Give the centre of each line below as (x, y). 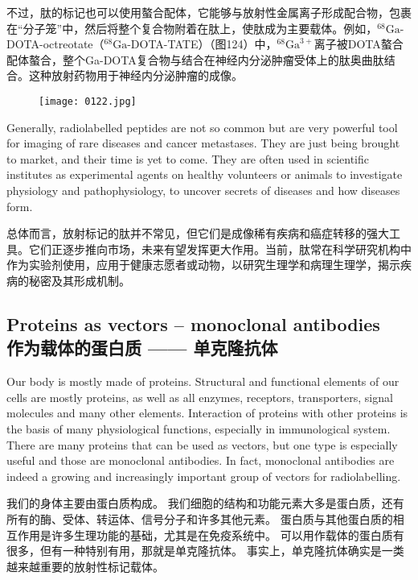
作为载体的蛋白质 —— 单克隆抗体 (142, 348)
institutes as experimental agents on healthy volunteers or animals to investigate (205, 174)
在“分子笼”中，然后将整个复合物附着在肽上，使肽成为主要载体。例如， (192, 28)
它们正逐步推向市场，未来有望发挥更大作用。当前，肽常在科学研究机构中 (220, 249)
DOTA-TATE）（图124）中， (204, 44)
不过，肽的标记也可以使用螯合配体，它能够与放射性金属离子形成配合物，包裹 (209, 12)
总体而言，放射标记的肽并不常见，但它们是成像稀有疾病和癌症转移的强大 (198, 233)
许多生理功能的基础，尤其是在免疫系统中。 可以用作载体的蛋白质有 (227, 534)
